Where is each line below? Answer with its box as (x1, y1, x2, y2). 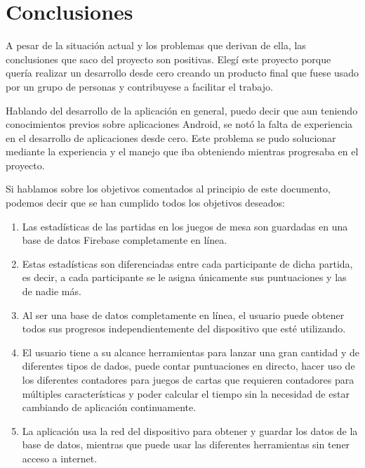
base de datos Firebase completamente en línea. (22, 233, 227, 247)
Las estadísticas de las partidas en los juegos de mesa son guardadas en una (22, 219, 348, 233)
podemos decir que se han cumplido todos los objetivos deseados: (6, 195, 286, 210)
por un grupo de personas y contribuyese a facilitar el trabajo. (6, 79, 273, 93)
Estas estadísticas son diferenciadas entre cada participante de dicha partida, (22, 256, 353, 271)
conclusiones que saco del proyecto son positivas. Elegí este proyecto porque (6, 51, 331, 66)
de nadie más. (22, 284, 81, 299)
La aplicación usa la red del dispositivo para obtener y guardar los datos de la (22, 423, 358, 438)
